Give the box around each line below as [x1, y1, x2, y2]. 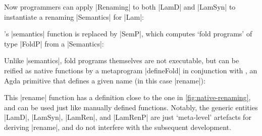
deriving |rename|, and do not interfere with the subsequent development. [4, 121, 231, 132]
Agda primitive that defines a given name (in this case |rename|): [4, 75, 205, 85]
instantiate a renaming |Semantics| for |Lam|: [4, 11, 144, 22]
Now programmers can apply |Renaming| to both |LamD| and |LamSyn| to [4, 2, 236, 12]
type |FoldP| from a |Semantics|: [4, 38, 104, 49]
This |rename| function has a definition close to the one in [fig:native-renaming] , [4, 92, 251, 103]
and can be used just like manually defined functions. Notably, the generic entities [4, 102, 258, 112]
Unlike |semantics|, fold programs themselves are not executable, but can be [4, 55, 239, 66]
